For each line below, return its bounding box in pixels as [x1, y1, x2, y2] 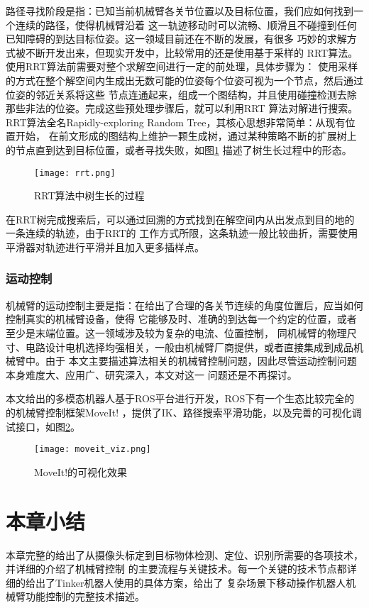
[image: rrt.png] [34, 167, 116, 178]
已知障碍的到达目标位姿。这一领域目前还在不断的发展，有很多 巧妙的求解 [6, 31, 347, 46]
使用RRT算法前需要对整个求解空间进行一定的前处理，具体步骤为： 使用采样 [6, 59, 358, 74]
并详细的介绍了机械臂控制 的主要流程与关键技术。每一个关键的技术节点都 [6, 561, 347, 576]
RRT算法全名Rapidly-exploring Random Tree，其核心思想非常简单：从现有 [6, 114, 346, 129]
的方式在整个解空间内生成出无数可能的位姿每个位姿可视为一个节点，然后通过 [6, 72, 363, 87]
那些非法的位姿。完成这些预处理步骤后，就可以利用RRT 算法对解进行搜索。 [6, 101, 358, 116]
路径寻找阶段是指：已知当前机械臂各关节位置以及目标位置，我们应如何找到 [6, 4, 353, 18]
